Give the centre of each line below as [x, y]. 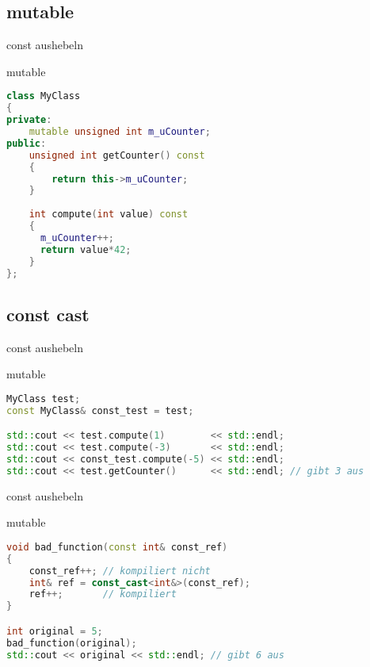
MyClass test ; [44, 399]
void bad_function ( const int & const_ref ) [117, 547]
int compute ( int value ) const [109, 215]
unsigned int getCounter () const [117, 155]
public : [27, 143]
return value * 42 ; [86, 249]
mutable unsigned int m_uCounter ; [120, 132]
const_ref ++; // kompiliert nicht [120, 571]
